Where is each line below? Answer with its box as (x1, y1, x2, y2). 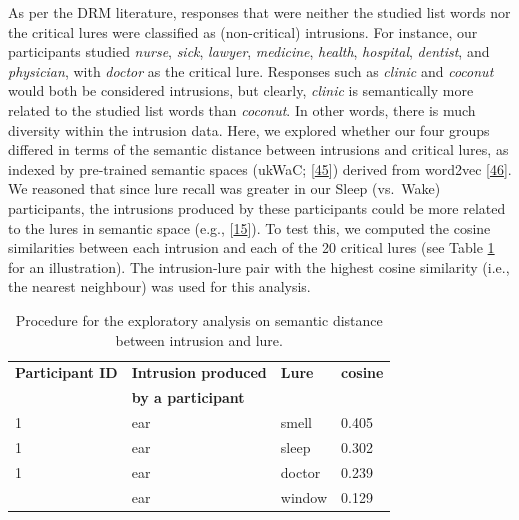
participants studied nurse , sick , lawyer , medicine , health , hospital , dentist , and (8, 41, 490, 62)
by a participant (131, 387, 245, 408)
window (280, 486, 328, 507)
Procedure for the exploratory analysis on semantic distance (15, 309, 383, 330)
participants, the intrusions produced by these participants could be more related (8, 197, 506, 218)
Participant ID (15, 362, 118, 383)
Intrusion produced (131, 362, 267, 383)
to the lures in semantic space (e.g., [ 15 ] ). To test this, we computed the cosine (8, 217, 491, 238)
